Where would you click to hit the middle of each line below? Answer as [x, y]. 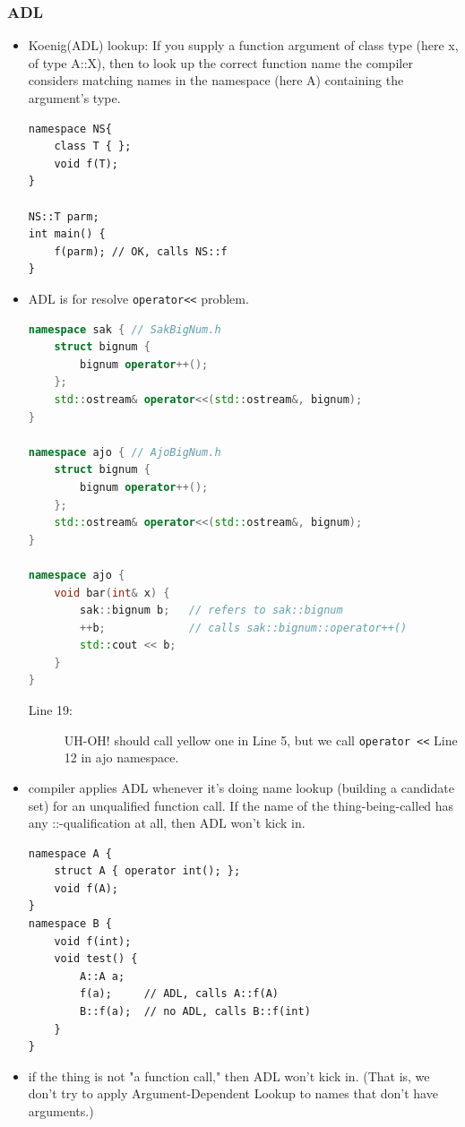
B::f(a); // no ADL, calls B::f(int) [195, 1012]
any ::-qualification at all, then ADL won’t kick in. [167, 823]
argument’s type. [74, 98]
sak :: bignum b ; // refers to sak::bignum [211, 611]
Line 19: [50, 710]
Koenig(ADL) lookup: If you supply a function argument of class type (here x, [243, 45]
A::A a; [103, 976]
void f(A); [86, 888]
